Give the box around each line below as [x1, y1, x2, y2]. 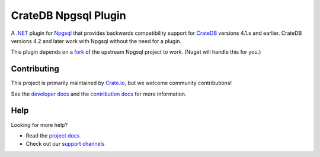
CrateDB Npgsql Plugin [11, 9, 127, 22]
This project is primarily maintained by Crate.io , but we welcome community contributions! [11, 80, 232, 87]
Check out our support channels [25, 140, 105, 148]
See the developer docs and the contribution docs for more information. [11, 90, 187, 97]
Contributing [11, 64, 59, 74]
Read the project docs [25, 132, 80, 139]
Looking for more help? [11, 121, 68, 128]
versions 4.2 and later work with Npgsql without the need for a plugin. [11, 37, 182, 44]
